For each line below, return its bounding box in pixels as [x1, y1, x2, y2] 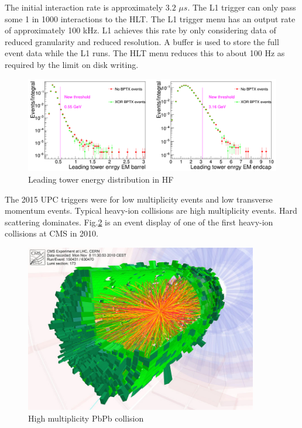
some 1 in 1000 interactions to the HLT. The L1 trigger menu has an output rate [5, 12, 296, 25]
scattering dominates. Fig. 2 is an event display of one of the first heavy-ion [5, 215, 273, 228]
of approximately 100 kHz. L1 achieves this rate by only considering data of [5, 24, 276, 36]
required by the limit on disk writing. [5, 58, 139, 70]
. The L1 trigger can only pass [187, 1, 296, 13]
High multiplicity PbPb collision [28, 412, 144, 424]
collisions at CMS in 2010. [5, 227, 98, 239]
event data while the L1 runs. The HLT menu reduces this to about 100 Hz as [5, 47, 285, 59]
